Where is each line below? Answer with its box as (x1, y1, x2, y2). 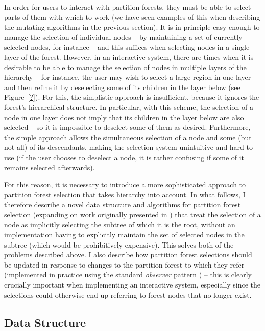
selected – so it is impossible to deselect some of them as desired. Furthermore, (4, 122, 251, 133)
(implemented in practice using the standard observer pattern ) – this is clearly (4, 269, 252, 280)
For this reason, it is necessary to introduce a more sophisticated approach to (4, 179, 246, 190)
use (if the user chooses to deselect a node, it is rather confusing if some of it (4, 151, 245, 162)
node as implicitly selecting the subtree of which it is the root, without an (4, 219, 235, 230)
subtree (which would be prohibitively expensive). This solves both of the (4, 239, 234, 250)
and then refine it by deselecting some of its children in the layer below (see (4, 81, 240, 92)
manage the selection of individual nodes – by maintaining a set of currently (4, 31, 243, 42)
